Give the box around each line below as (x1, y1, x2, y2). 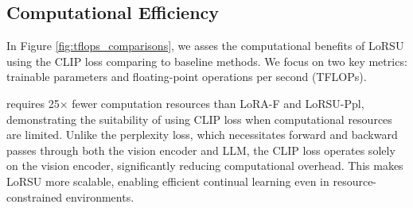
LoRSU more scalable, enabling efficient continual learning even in (6, 172, 329, 189)
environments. (65, 188, 134, 205)
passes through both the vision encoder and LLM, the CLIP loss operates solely (6, 141, 395, 158)
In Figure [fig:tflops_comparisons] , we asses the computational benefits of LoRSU (6, 37, 404, 54)
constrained (6, 188, 63, 205)
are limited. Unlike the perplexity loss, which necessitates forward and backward (6, 126, 398, 143)
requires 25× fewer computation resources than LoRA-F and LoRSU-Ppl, (6, 94, 364, 111)
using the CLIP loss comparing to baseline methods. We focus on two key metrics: (6, 52, 407, 69)
